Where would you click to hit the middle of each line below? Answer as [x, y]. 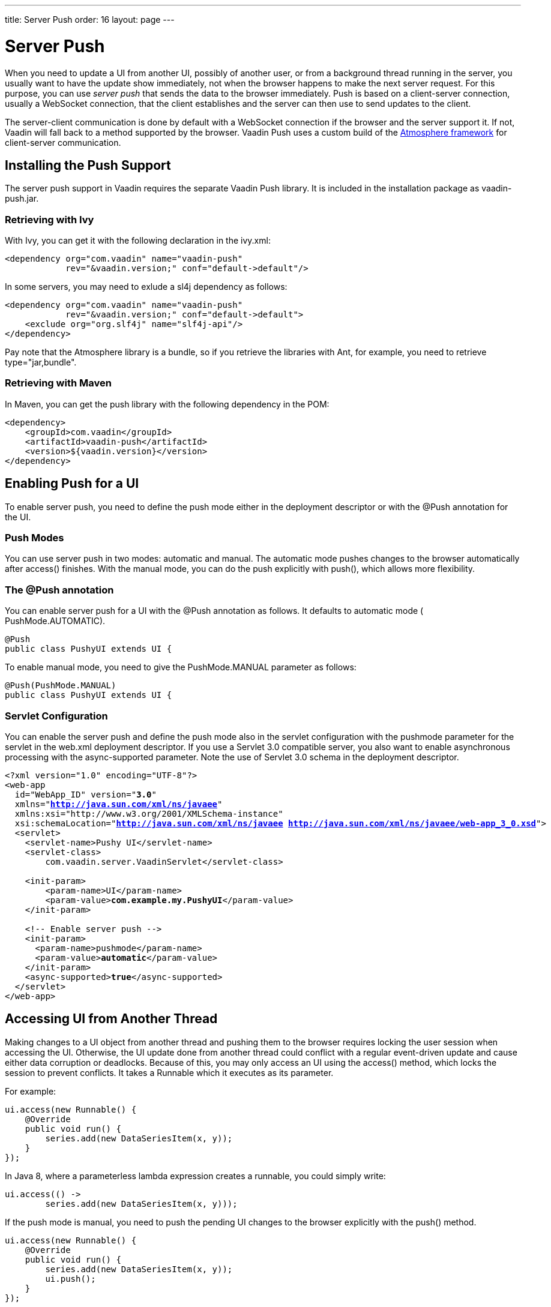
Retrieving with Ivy [50, 219]
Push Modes [35, 538]
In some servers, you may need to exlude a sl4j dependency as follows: [146, 287]
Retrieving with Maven [58, 383]
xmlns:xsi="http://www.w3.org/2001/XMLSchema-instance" [149, 813]
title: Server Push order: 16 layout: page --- [90, 20]
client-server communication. [63, 142]
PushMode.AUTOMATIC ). [55, 621]
